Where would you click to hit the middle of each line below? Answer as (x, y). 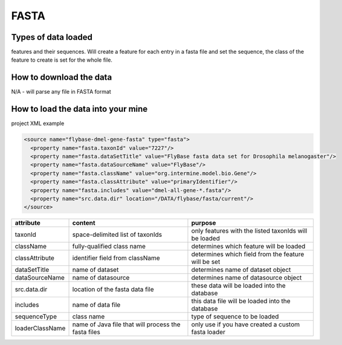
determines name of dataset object (241, 270)
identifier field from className (116, 258)
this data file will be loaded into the (241, 301)
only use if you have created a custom (246, 324)
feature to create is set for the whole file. (62, 60)
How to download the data (62, 78)
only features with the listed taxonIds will (249, 231)
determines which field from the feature (248, 254)
